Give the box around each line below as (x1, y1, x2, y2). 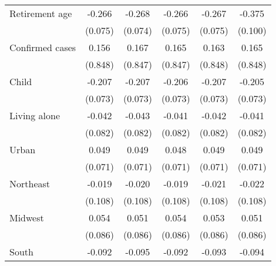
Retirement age (9, 6, 72, 20)
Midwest (9, 211, 44, 224)
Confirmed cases (9, 41, 76, 54)
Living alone (9, 109, 60, 122)
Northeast (9, 177, 51, 190)
